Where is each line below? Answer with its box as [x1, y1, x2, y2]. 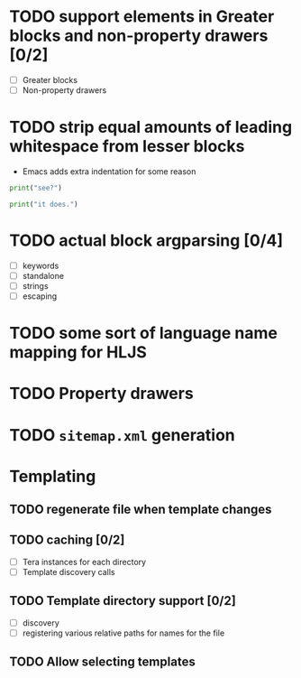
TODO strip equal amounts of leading [9, 117, 293, 137]
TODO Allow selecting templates [9, 655, 196, 670]
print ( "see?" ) [9, 183, 63, 192]
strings [22, 280, 49, 291]
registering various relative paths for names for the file [22, 627, 225, 638]
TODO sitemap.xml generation [9, 424, 236, 445]
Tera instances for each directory [22, 556, 147, 567]
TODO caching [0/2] [9, 533, 125, 548]
